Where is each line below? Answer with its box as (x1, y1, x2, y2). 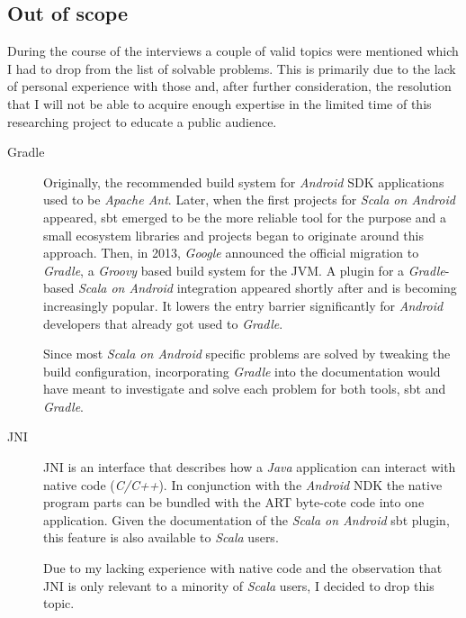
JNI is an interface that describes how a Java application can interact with (43, 458, 456, 477)
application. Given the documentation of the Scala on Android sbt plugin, (43, 510, 450, 529)
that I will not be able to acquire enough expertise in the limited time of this (7, 94, 432, 113)
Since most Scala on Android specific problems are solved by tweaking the (43, 344, 451, 363)
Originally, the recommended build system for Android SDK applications (43, 172, 444, 191)
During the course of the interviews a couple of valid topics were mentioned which (7, 41, 459, 60)
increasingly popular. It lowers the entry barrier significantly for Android (43, 295, 444, 314)
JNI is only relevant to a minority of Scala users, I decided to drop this (43, 576, 435, 595)
